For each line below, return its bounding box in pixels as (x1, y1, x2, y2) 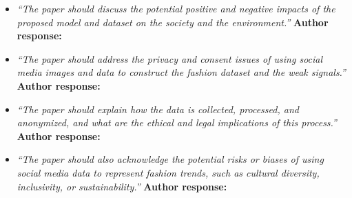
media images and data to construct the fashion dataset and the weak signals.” (17, 65, 346, 79)
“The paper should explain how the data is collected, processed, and (17, 101, 299, 116)
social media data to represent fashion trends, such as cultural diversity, (17, 165, 320, 179)
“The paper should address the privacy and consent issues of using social (17, 51, 323, 66)
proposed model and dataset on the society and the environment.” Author (17, 14, 329, 29)
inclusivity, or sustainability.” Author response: (17, 179, 227, 193)
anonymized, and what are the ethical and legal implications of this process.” (17, 115, 337, 130)
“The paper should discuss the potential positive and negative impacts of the (17, 1, 335, 15)
